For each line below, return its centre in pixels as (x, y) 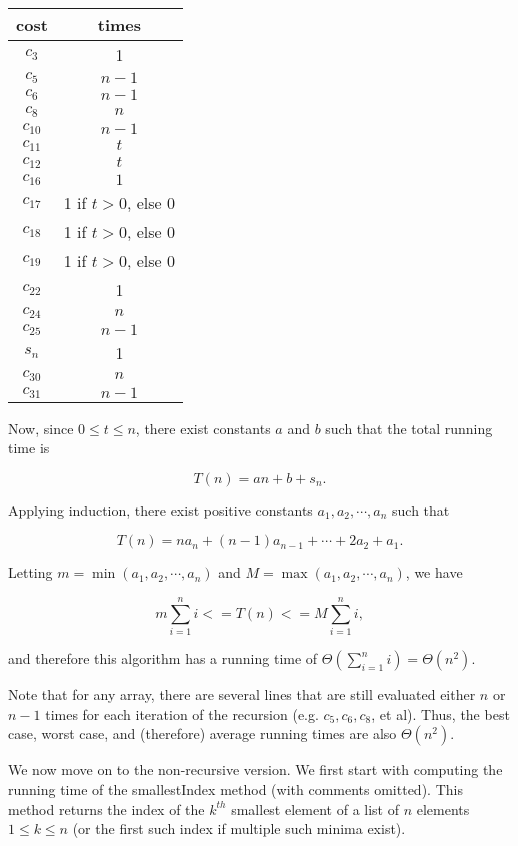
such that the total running (409, 427)
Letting (30, 572)
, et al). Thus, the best (440, 713)
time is (29, 447)
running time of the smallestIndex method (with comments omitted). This (235, 788)
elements (443, 808)
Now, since (41, 427)
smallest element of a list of (315, 808)
